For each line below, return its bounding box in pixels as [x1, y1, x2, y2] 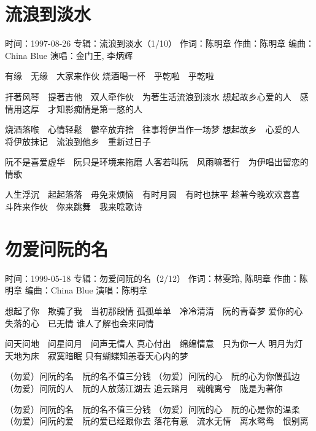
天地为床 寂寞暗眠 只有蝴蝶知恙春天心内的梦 [5, 349, 188, 362]
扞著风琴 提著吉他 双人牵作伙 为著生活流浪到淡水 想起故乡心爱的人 [5, 90, 291, 103]
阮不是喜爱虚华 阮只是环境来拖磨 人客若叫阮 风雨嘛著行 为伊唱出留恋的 [5, 155, 309, 168]
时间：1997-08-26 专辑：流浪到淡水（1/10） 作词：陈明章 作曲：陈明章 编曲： [5, 37, 314, 50]
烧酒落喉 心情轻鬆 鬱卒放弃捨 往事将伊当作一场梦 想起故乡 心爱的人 [5, 123, 300, 136]
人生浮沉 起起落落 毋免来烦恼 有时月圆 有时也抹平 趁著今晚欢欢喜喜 [5, 188, 300, 201]
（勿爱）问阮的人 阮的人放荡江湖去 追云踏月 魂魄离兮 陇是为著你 [5, 381, 283, 394]
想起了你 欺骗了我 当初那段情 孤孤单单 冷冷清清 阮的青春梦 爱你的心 [5, 304, 303, 317]
